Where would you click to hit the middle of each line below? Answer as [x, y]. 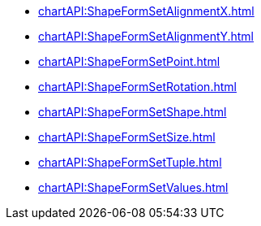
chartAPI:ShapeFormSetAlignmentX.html [146, 11]
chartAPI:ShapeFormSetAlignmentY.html [146, 36]
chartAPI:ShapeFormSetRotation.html [137, 87]
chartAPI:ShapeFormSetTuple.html [130, 162]
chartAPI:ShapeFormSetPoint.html [129, 61]
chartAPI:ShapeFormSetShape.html [133, 112]
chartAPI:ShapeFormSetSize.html [127, 137]
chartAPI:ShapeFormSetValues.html [133, 187]
